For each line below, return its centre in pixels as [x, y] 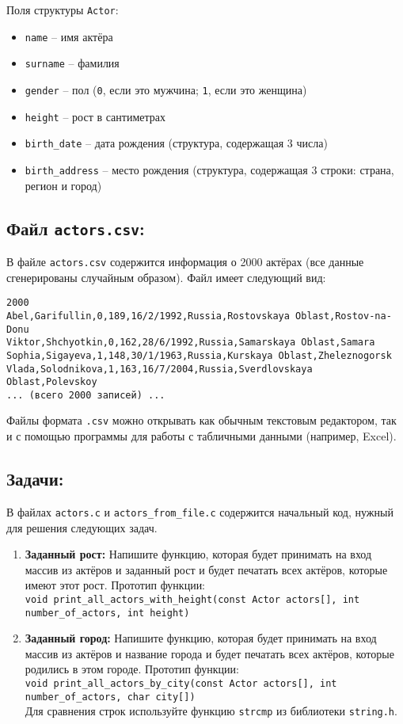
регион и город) [63, 185]
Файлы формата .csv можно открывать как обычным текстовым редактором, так [201, 420]
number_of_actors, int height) [107, 613]
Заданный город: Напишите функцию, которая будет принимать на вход [201, 638]
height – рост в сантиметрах [95, 116]
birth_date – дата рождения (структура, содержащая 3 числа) [176, 143]
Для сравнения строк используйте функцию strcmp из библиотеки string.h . [211, 711]
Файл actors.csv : [76, 228]
